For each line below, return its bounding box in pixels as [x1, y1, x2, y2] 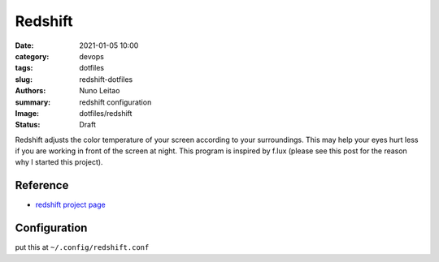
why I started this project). [15, 157, 103, 167]
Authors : [15, 86, 46, 96]
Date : [15, 41, 34, 50]
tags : [15, 63, 33, 73]
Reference [15, 178, 69, 192]
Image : [15, 108, 40, 118]
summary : [15, 97, 51, 107]
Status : [15, 120, 41, 130]
